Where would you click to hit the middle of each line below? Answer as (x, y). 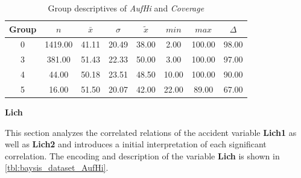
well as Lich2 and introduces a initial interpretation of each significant (136, 144)
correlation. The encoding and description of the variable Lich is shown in (142, 155)
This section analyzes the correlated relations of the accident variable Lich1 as (151, 132)
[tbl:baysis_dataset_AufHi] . (57, 167)
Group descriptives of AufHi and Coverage (126, 8)
